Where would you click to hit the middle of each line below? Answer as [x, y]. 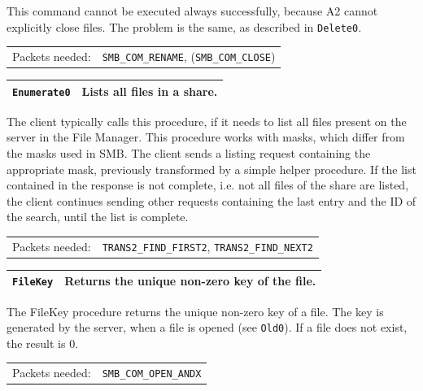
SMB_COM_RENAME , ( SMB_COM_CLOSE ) [189, 56]
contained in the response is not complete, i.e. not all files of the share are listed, [208, 185]
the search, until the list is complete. [98, 217]
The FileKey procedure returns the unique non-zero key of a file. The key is [195, 311]
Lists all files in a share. [150, 91]
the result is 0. [43, 343]
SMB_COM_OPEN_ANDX [152, 374]
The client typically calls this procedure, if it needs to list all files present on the [207, 121]
